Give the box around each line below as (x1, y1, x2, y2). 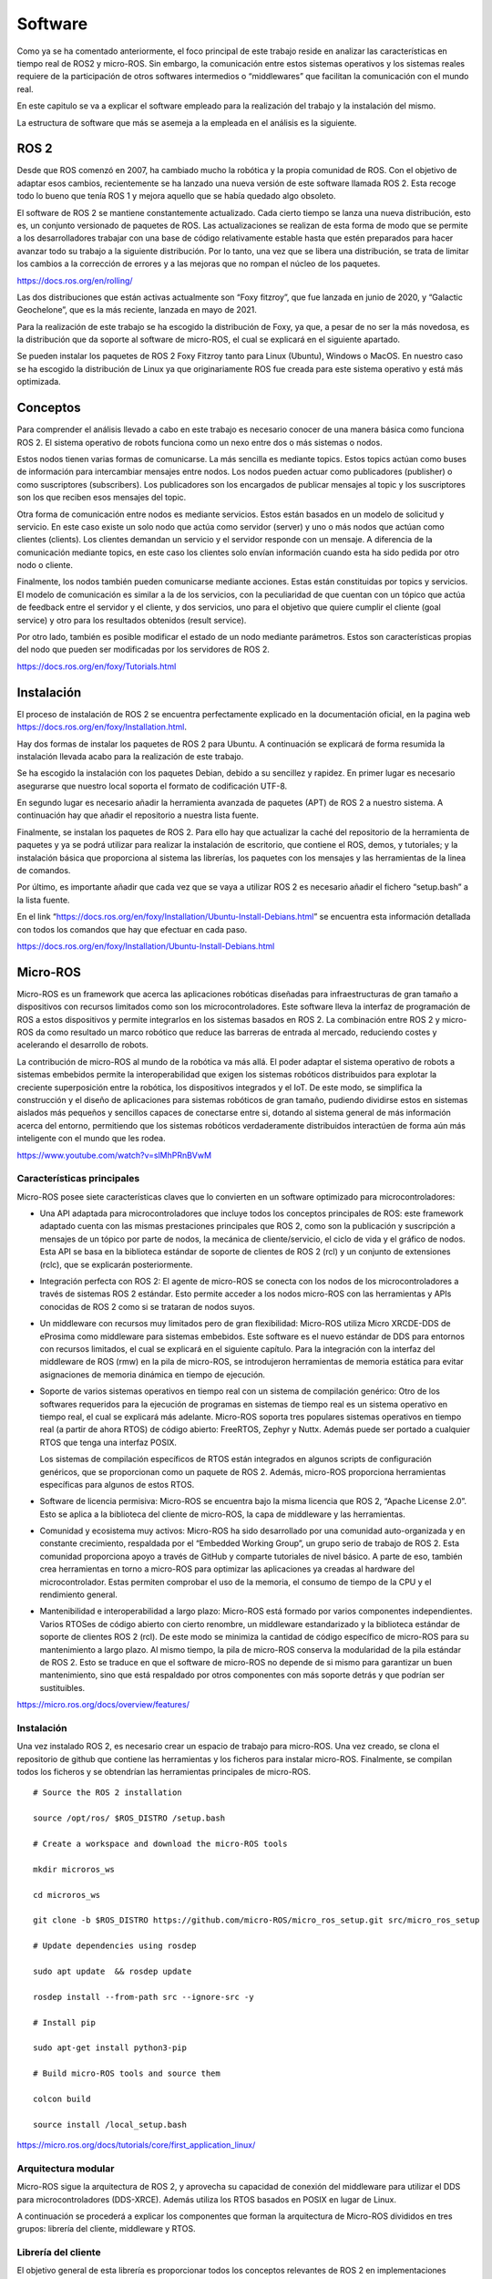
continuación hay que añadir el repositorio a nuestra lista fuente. (16, 810, 259, 820)
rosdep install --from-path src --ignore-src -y (33, 1992, 254, 2002)
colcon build (33, 2093, 91, 2104)
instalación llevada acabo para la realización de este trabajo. (16, 750, 244, 761)
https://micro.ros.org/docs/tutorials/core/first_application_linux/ (16, 2140, 256, 2150)
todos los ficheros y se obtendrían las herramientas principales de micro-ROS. (16, 1767, 312, 1778)
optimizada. (16, 376, 61, 387)
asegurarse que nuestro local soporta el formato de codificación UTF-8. (16, 780, 288, 791)
